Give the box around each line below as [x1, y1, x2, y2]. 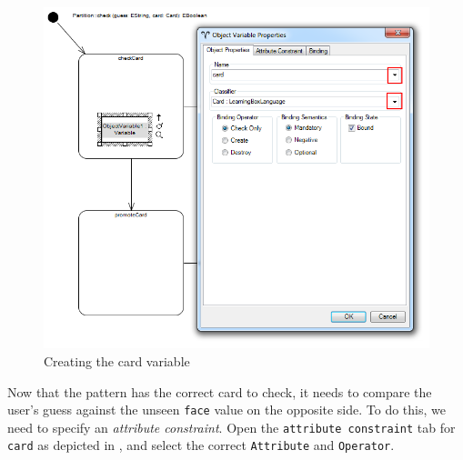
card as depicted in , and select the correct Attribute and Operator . [7, 435, 395, 455]
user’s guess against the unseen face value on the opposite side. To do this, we [7, 400, 446, 419]
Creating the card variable [44, 351, 190, 370]
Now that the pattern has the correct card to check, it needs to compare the [7, 382, 432, 401]
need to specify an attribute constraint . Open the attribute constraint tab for [7, 417, 456, 436]
